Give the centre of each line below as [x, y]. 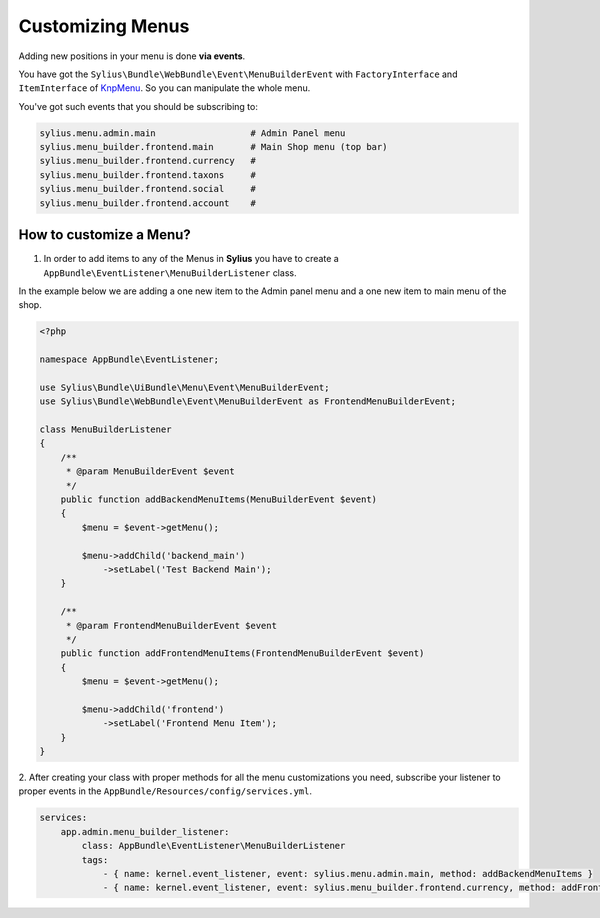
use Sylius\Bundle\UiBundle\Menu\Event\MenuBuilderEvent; [184, 387]
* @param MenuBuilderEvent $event [150, 471]
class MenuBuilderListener [105, 429]
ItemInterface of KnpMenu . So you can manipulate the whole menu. [164, 88]
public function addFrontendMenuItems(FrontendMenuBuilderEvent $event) [242, 653]
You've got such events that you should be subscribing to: [138, 106]
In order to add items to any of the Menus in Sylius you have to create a [191, 259]
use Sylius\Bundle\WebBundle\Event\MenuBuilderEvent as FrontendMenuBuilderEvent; [248, 401]
